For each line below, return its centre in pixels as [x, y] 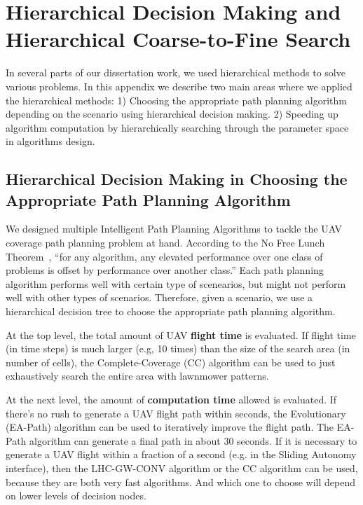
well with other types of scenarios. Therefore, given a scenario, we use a [159, 297]
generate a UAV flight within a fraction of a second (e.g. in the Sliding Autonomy [181, 454]
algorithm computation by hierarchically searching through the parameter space [177, 127]
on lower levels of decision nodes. [76, 496]
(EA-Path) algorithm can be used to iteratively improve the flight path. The [170, 427]
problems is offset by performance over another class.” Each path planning [165, 270]
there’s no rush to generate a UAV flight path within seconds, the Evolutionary [176, 413]
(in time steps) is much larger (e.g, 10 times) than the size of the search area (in [178, 348]
